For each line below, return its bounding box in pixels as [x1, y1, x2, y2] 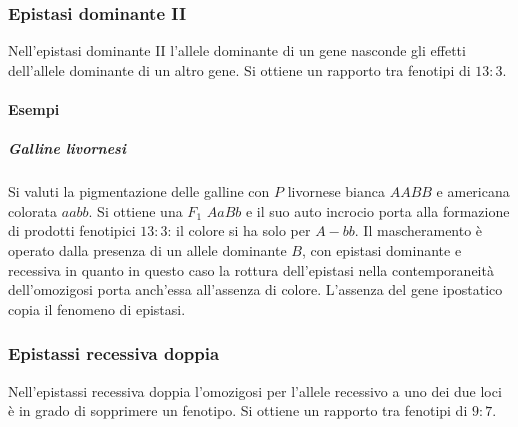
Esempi [8, 99, 60, 119]
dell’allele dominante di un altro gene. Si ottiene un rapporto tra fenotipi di [8, 59, 471, 80]
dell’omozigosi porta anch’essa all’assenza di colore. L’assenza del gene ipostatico [8, 279, 503, 300]
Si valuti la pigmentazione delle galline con [8, 181, 270, 202]
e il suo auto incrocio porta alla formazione [245, 200, 510, 221]
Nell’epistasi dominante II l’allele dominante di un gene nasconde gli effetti [8, 40, 466, 61]
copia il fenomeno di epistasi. [8, 298, 186, 319]
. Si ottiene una [88, 200, 183, 221]
